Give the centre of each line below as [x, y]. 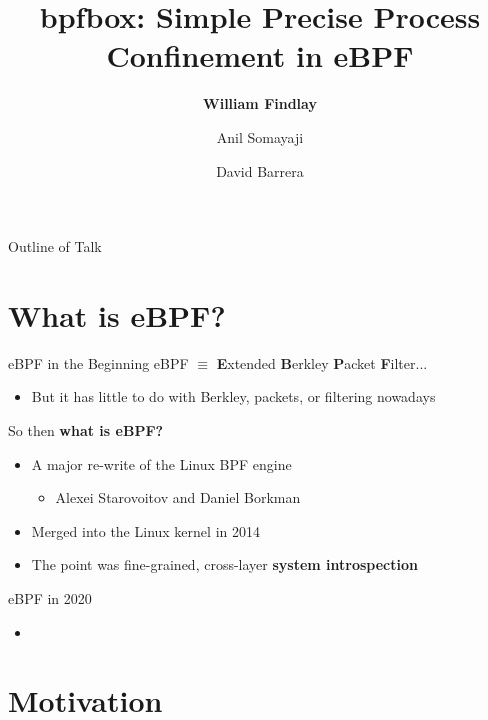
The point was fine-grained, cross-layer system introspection [224, 564]
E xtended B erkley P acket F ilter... [322, 362]
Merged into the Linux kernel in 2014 [145, 530]
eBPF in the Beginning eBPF [98, 362]
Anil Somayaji [260, 136]
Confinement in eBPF [260, 55]
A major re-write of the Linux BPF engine [161, 463]
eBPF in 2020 [50, 597]
